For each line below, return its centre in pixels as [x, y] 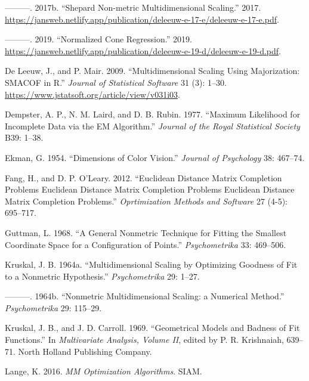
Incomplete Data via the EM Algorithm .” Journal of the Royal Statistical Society [152, 126]
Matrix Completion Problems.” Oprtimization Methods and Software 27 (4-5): [146, 201]
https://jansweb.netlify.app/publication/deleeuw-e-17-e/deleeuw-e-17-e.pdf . [142, 19]
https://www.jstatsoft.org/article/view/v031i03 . [92, 94]
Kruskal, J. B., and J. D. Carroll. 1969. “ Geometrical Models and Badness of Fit [152, 328]
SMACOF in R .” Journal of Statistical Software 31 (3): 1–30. [116, 82]
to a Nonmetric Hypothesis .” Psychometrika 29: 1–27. [102, 276]
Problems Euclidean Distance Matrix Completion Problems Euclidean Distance [150, 189]
